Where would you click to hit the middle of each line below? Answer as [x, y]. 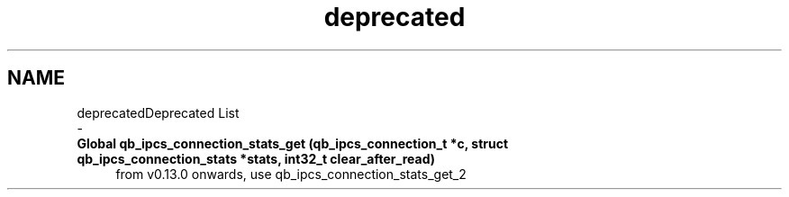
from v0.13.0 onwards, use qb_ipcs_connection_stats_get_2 [291, 174]
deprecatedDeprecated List [158, 112]
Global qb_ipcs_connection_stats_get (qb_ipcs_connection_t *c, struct [293, 143]
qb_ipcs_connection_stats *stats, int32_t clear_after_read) [256, 158]
